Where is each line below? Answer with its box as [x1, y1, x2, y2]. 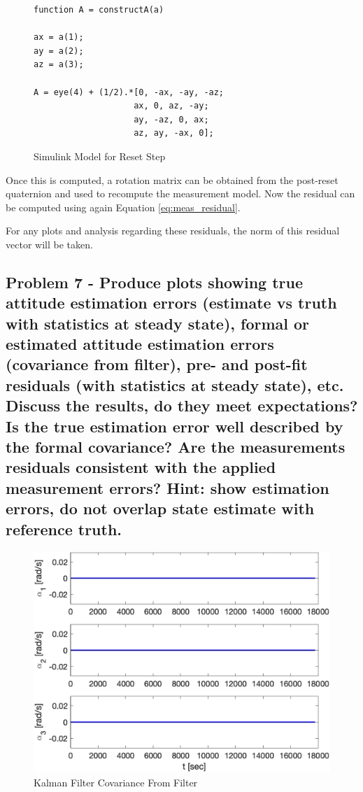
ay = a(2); [34, 45, 84, 56]
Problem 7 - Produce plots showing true [6, 271, 303, 292]
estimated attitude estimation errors [6, 333, 274, 355]
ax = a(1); [34, 32, 84, 43]
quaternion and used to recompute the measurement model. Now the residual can [6, 186, 355, 201]
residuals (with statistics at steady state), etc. [6, 374, 344, 395]
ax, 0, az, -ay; [134, 101, 209, 111]
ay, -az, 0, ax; [134, 114, 209, 125]
